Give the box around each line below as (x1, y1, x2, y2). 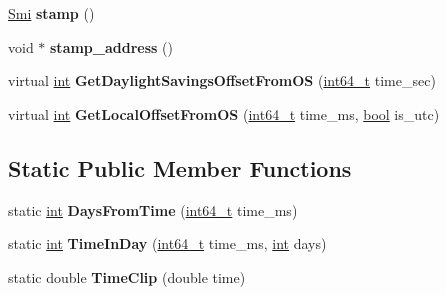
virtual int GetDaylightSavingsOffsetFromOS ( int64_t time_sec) (8, 70, 436, 91)
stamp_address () (50, 36, 173, 57)
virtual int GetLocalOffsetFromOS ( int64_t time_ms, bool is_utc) (8, 103, 440, 124)
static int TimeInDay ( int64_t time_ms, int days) (8, 233, 327, 254)
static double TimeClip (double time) (8, 266, 246, 287)
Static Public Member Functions (8, 152, 352, 183)
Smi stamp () (8, 3, 95, 23)
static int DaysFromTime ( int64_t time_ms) (8, 199, 298, 220)
